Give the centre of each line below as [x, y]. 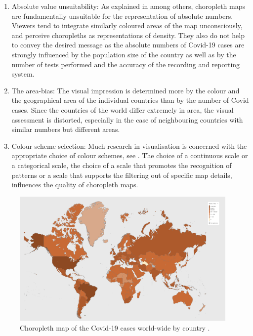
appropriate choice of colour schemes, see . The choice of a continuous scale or [130, 155]
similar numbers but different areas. [66, 129]
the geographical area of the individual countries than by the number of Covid [130, 100]
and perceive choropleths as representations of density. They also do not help [128, 35]
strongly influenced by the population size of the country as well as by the [124, 54]
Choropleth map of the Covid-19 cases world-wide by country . [115, 327]
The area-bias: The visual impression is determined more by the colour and [126, 90]
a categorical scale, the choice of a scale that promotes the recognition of [122, 165]
